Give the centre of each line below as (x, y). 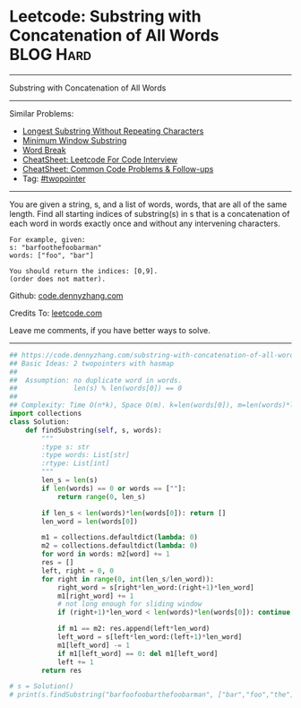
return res (62, 670)
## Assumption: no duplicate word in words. (95, 380)
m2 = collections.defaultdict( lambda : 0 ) (120, 546)
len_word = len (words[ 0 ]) (90, 522)
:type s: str (66, 447)
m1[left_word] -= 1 (93, 645)
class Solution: (39, 422)
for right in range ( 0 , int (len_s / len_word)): (128, 579)
